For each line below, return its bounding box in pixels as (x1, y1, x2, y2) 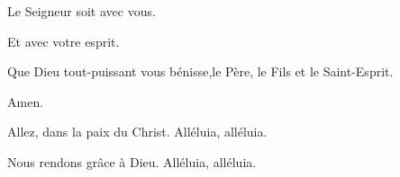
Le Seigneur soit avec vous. (7, 2, 156, 20)
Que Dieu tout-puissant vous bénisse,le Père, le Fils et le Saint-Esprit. (7, 62, 394, 81)
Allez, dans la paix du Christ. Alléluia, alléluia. (7, 122, 268, 141)
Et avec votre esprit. (7, 31, 120, 50)
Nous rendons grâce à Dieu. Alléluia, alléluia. (7, 152, 257, 171)
